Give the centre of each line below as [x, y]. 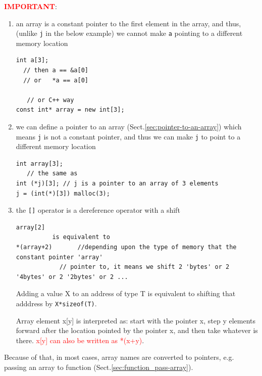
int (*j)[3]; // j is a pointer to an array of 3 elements [117, 184]
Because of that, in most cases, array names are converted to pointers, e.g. [119, 357]
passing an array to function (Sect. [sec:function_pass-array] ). [99, 367]
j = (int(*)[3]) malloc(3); [63, 193]
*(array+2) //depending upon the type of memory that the [126, 247]
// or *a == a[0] [56, 80]
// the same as [52, 174]
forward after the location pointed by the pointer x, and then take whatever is [137, 330]
